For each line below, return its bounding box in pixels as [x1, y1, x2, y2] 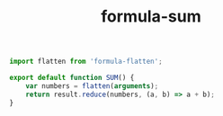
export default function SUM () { [9, 74, 135, 83]
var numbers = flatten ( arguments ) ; [25, 81, 159, 91]
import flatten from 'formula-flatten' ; [9, 57, 164, 67]
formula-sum [101, 6, 201, 27]
